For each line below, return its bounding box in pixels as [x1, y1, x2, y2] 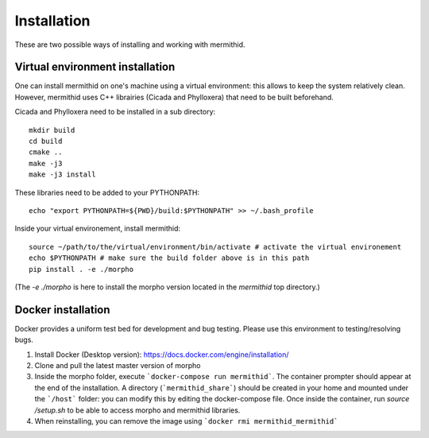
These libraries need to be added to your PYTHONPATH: [14, 188, 200, 197]
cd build [29, 137, 63, 146]
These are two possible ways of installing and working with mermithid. [14, 40, 245, 49]
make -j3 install [29, 170, 96, 179]
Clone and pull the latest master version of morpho [34, 361, 201, 370]
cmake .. [29, 148, 63, 157]
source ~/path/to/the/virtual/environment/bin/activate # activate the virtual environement [29, 242, 402, 251]
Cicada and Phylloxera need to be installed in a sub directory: [14, 107, 216, 117]
